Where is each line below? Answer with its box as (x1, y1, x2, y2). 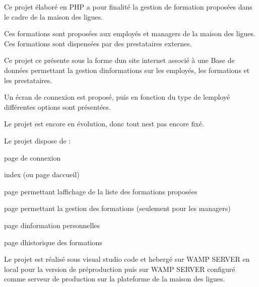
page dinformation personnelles (4, 220, 100, 230)
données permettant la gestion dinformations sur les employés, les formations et (4, 64, 250, 75)
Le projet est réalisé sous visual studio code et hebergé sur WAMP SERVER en (4, 254, 250, 264)
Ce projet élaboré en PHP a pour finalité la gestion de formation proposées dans (4, 2, 252, 12)
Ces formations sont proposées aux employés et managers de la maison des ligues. (4, 28, 255, 39)
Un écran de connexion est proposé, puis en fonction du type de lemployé (4, 92, 230, 102)
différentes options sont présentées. (4, 101, 111, 112)
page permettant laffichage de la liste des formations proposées (4, 186, 198, 196)
